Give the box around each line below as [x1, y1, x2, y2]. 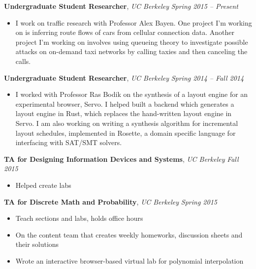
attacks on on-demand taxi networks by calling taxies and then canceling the [15, 46, 248, 57]
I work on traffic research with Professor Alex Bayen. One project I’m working [15, 17, 252, 28]
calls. [15, 56, 31, 66]
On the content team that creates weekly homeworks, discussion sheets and [15, 229, 243, 239]
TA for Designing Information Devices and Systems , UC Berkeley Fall [4, 153, 239, 164]
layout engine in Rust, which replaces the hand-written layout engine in [15, 108, 232, 119]
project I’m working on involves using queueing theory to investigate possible [15, 36, 248, 47]
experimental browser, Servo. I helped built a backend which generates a [15, 98, 234, 109]
